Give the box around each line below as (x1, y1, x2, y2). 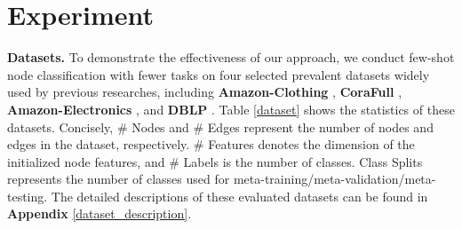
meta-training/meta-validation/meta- (233, 170, 436, 188)
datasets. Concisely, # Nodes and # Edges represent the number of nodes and (7, 117, 434, 136)
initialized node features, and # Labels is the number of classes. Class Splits (7, 152, 423, 170)
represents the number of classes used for (7, 170, 230, 188)
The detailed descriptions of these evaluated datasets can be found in (51, 186, 428, 205)
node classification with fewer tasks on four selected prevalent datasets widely (7, 65, 430, 83)
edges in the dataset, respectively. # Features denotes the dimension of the (7, 135, 415, 154)
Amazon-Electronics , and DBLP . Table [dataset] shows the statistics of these (7, 99, 455, 118)
